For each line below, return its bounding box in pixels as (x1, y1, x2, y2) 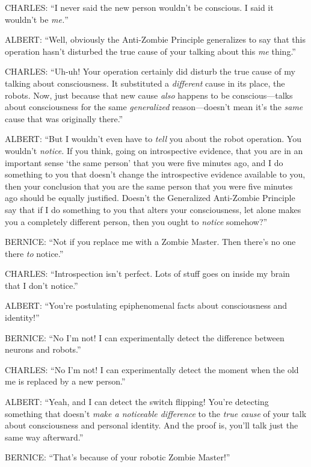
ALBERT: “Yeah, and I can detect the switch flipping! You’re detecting (5, 395, 269, 408)
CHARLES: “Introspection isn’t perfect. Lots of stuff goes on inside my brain (5, 267, 290, 280)
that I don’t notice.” (5, 279, 78, 291)
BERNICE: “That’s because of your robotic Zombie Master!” (5, 451, 230, 463)
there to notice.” (5, 247, 64, 259)
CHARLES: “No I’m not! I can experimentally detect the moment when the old (5, 363, 299, 376)
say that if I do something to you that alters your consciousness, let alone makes (5, 203, 301, 215)
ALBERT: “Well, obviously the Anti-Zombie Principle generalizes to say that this (5, 33, 306, 46)
